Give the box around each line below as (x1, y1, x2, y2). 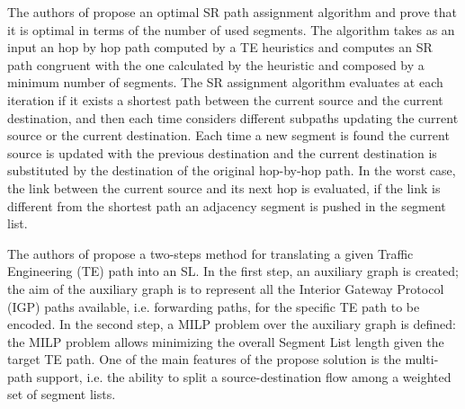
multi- (405, 350, 439, 369)
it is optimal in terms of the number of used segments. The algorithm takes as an (7, 20, 455, 39)
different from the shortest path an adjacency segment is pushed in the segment (7, 196, 446, 215)
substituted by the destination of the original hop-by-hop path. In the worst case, (7, 161, 456, 180)
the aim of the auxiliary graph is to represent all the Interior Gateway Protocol (7, 279, 444, 298)
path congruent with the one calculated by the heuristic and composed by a (7, 55, 425, 74)
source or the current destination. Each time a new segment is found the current (7, 126, 450, 145)
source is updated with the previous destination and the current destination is (7, 143, 437, 162)
